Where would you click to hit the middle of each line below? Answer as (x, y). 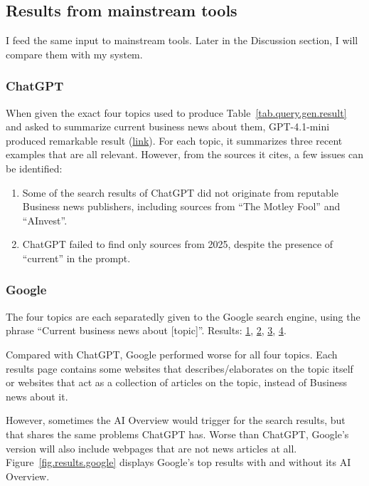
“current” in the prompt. (76, 258)
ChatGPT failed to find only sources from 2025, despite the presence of (178, 244)
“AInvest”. (45, 220)
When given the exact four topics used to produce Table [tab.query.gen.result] (176, 112)
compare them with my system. (74, 54)
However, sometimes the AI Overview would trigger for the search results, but (176, 420)
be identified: (34, 168)
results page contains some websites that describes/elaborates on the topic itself (180, 368)
